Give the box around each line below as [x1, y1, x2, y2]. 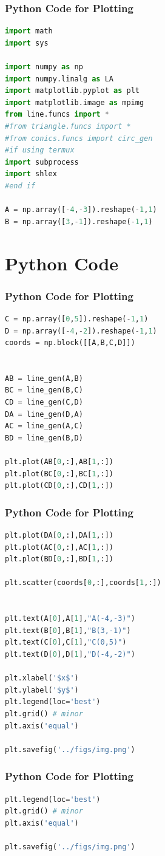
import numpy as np [5, 63, 83, 71]
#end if [5, 181, 36, 190]
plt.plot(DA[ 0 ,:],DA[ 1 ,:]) [5, 531, 114, 540]
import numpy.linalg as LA [5, 74, 113, 83]
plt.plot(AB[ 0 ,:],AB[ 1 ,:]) [5, 457, 114, 467]
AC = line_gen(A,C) [5, 422, 83, 431]
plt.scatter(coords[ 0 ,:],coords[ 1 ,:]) [5, 578, 161, 587]
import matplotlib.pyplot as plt [5, 86, 140, 95]
